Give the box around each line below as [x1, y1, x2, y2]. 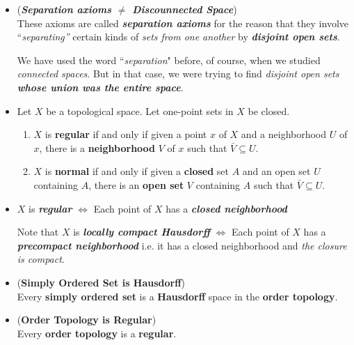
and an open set [242, 164, 311, 178]
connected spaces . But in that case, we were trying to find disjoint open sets [17, 66, 339, 81]
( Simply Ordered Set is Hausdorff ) [17, 275, 186, 289]
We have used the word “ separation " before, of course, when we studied [17, 52, 321, 67]
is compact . [17, 252, 65, 266]
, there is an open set [88, 177, 184, 192]
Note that [17, 224, 59, 239]
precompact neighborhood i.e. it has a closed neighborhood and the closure [17, 238, 347, 252]
